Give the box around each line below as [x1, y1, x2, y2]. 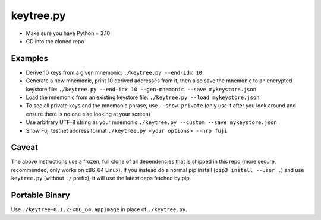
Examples [11, 53, 49, 63]
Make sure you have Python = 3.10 [26, 30, 110, 37]
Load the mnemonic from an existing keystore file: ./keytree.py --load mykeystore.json [26, 94, 260, 101]
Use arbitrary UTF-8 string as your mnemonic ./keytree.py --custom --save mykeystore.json [26, 119, 278, 126]
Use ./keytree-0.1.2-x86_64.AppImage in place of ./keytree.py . [11, 206, 187, 213]
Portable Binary [11, 190, 71, 200]
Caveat [11, 142, 39, 152]
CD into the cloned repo [26, 37, 84, 44]
